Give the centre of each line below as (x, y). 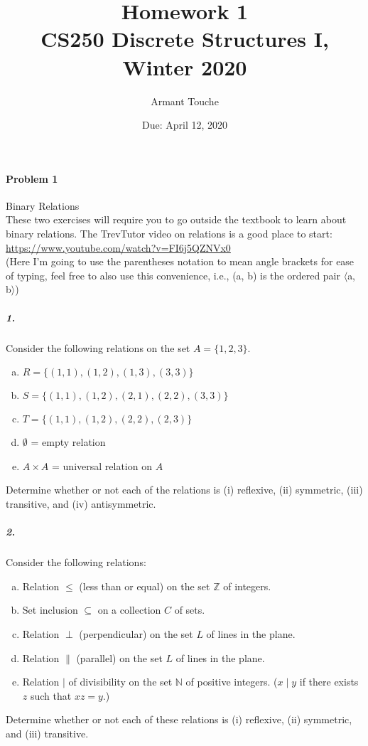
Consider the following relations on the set (98, 347)
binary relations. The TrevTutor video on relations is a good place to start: (169, 234)
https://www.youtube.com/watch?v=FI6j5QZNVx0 (118, 247)
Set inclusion (50, 610)
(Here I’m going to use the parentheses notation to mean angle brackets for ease (180, 261)
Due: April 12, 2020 (185, 125)
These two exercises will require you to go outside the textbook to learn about (176, 219)
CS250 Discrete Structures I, (185, 39)
